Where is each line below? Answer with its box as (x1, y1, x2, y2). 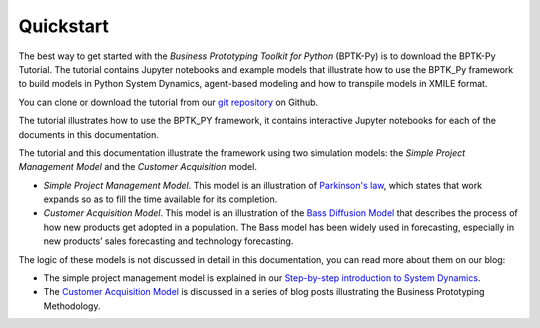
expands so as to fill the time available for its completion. (43, 193, 278, 205)
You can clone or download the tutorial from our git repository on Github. (18, 96, 319, 108)
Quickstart (18, 15, 110, 37)
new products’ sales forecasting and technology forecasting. (43, 235, 294, 247)
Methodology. (43, 300, 101, 312)
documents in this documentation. (18, 128, 160, 140)
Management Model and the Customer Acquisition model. (18, 161, 257, 173)
